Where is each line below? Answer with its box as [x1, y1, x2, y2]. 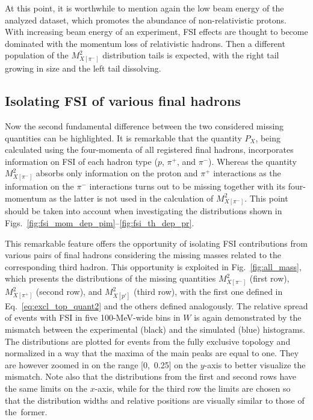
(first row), [249, 272, 290, 285]
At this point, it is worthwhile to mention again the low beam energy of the [5, 2, 284, 14]
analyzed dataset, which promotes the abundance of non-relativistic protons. [5, 13, 287, 26]
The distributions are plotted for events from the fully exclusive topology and [5, 335, 291, 347]
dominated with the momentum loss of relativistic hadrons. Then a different [5, 37, 285, 49]
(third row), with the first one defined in [134, 285, 283, 298]
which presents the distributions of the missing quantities [5, 272, 216, 285]
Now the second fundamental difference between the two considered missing [5, 119, 284, 132]
